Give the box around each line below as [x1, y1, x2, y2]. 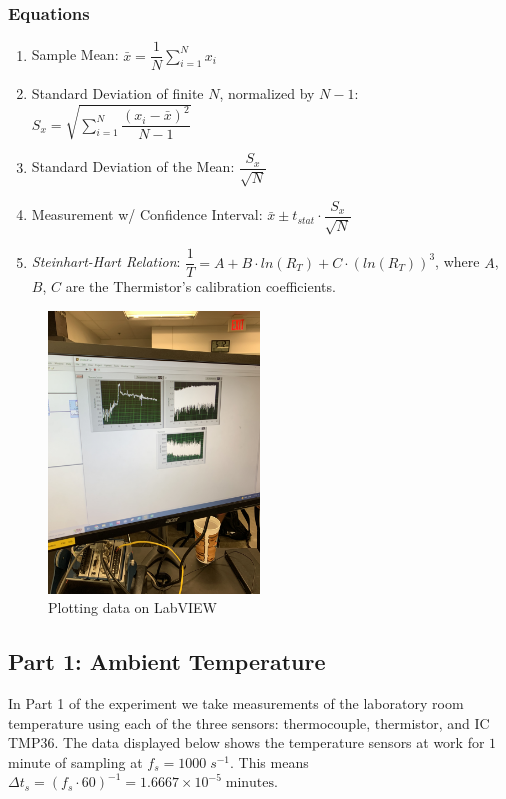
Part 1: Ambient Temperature [8, 646, 326, 677]
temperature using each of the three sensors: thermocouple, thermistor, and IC [8, 712, 490, 733]
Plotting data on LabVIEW [48, 597, 218, 618]
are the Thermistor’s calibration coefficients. [65, 276, 336, 297]
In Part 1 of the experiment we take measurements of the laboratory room [8, 693, 464, 714]
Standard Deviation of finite [31, 83, 204, 104]
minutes [225, 776, 275, 791]
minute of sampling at [8, 751, 143, 772]
